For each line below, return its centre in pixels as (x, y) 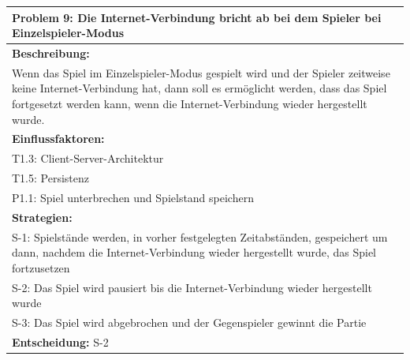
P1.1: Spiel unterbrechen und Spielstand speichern (133, 197)
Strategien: (42, 217)
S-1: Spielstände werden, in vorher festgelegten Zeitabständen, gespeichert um (200, 236)
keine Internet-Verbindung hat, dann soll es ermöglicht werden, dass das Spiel (199, 88)
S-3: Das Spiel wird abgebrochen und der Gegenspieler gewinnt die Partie (189, 322)
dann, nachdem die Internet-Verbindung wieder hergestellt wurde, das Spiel (194, 252)
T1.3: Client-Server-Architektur (88, 158)
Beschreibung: (51, 52)
